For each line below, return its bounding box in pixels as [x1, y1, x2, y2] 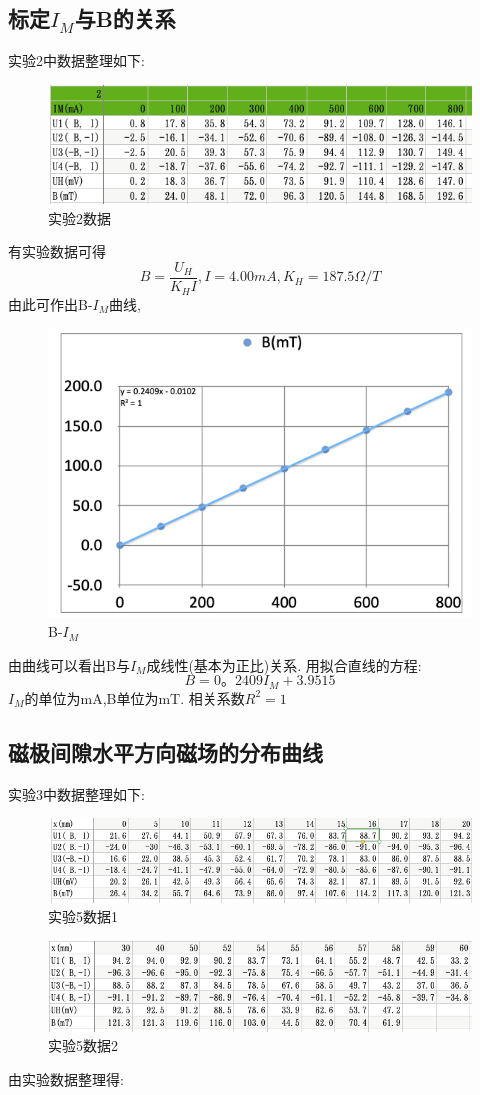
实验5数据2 [48, 1035, 118, 1056]
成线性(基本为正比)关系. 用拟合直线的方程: [146, 654, 422, 675]
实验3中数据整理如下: [8, 783, 145, 804]
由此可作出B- [8, 293, 93, 314]
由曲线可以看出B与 [8, 654, 130, 675]
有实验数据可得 [8, 241, 106, 262]
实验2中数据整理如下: [8, 50, 145, 71]
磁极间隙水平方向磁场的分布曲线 [8, 736, 323, 767]
